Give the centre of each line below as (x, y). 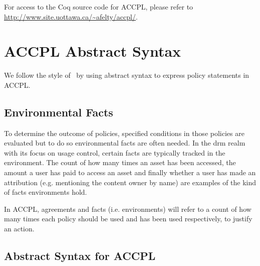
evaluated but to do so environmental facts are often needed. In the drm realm (125, 143)
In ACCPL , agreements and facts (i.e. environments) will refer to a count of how (128, 209)
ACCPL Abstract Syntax (93, 51)
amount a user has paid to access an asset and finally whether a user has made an (130, 172)
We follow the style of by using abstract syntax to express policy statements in (127, 75)
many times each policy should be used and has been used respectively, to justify (128, 219)
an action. (19, 229)
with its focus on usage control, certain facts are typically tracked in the (115, 152)
